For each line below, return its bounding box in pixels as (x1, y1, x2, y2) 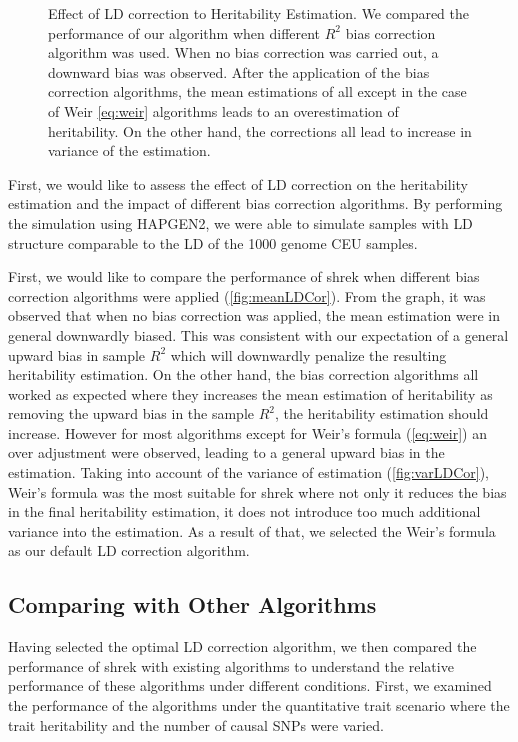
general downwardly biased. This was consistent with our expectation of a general (8, 324, 509, 345)
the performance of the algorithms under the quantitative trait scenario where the (8, 695, 510, 716)
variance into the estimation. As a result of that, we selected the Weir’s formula (8, 520, 496, 541)
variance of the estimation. (48, 140, 211, 161)
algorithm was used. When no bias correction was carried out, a (48, 42, 439, 63)
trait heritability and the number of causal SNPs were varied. (8, 714, 384, 735)
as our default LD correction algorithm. (8, 540, 250, 561)
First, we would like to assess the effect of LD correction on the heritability (8, 173, 468, 194)
